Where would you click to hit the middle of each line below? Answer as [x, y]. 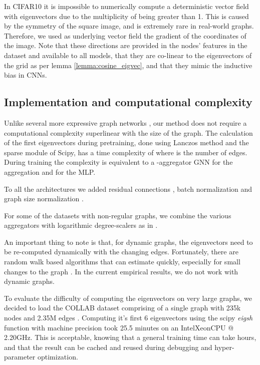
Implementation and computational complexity [128, 102]
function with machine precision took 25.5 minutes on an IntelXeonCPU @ [119, 327]
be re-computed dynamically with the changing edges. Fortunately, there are [121, 252]
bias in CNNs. [26, 75]
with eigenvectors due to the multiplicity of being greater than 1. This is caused [126, 16]
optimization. [58, 357]
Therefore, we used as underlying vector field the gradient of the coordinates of [125, 35]
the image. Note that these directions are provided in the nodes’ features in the [126, 45]
